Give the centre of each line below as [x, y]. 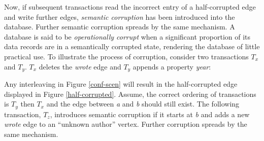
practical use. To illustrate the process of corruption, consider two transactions [126, 56]
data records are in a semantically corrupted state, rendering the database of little [132, 46]
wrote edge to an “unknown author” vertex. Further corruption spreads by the [126, 124]
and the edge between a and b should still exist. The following [143, 104]
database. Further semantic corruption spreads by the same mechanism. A [120, 27]
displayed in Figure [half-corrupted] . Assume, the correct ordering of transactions [130, 94]
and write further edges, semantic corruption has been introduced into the [120, 16]
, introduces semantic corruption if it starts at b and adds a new [150, 114]
